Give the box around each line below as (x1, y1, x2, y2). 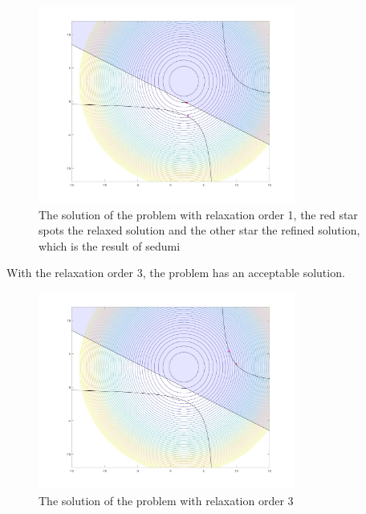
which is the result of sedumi (39, 237, 181, 254)
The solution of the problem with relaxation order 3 (39, 492, 294, 508)
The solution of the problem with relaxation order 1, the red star (39, 206, 358, 222)
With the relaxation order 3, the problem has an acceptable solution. (6, 264, 345, 281)
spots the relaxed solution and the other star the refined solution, (39, 222, 360, 239)
